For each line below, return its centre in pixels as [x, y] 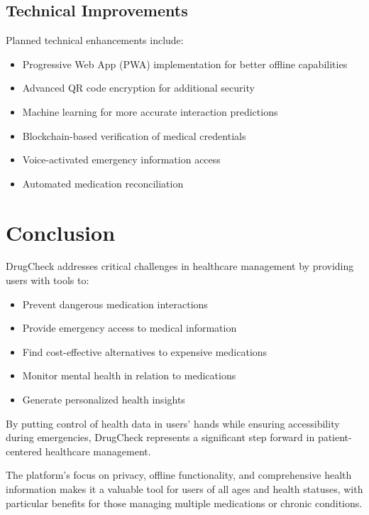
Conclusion [61, 232]
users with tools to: [48, 280]
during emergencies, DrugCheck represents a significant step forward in [160, 437]
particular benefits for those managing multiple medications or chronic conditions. [184, 503]
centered [24, 451]
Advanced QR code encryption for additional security [138, 88]
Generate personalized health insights [104, 400]
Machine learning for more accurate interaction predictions [150, 111]
